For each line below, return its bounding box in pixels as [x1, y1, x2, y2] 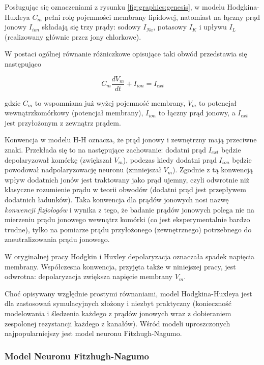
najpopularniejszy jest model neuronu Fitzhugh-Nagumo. [5, 328, 182, 339]
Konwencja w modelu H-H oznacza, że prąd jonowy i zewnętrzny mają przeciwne [5, 134, 257, 145]
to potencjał [199, 97, 237, 108]
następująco [5, 58, 42, 69]
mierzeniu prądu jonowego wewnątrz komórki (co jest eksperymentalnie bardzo [5, 214, 250, 225]
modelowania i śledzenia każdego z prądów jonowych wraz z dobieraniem [5, 308, 231, 318]
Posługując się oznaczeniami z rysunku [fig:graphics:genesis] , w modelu [5, 2, 225, 12]
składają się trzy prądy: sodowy [42, 21, 141, 32]
